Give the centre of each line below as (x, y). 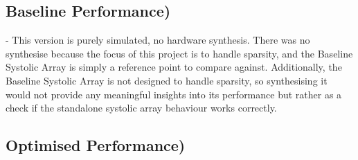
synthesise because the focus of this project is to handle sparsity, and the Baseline (179, 53)
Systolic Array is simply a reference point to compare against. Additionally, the (174, 67)
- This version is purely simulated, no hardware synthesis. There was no (158, 40)
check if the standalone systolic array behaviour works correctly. (141, 108)
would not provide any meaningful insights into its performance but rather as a (174, 94)
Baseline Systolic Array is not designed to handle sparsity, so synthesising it (167, 80)
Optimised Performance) (96, 145)
